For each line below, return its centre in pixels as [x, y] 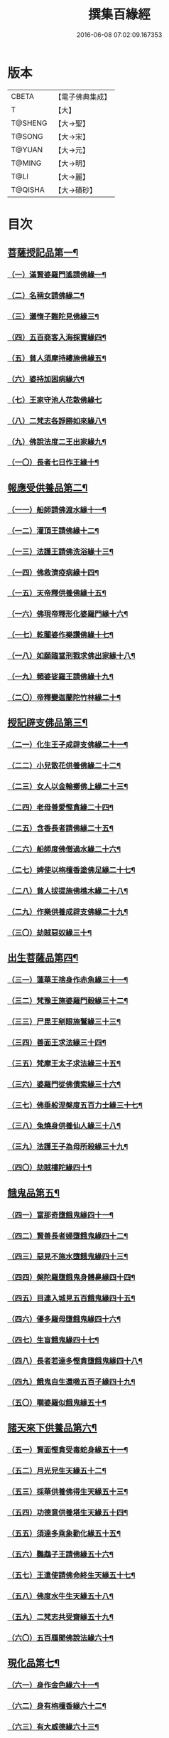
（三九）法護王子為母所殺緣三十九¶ [68, 1147]
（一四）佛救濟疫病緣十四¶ [53, 572]
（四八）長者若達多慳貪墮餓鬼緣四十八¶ [75, 1361]
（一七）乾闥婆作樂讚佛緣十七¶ [60, 635]
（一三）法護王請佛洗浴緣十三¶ [60, 551]
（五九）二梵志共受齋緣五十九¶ [60, 1617]
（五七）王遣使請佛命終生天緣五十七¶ [71, 1575]
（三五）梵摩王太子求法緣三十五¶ [64, 1063]
